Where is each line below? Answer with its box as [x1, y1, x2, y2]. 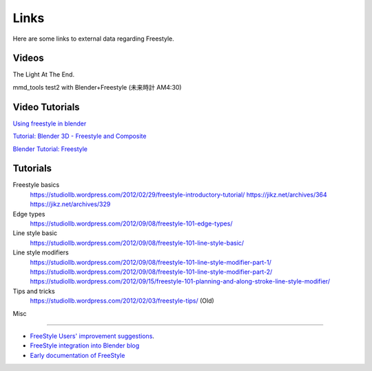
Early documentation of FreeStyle [30, 351, 125, 359]
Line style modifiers [12, 248, 69, 257]
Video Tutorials [12, 101, 80, 113]
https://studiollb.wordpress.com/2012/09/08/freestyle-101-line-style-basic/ [30, 239, 245, 247]
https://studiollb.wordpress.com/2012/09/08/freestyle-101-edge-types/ [30, 219, 233, 228]
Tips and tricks [12, 287, 55, 295]
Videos [12, 52, 44, 64]
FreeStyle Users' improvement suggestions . [30, 332, 155, 340]
